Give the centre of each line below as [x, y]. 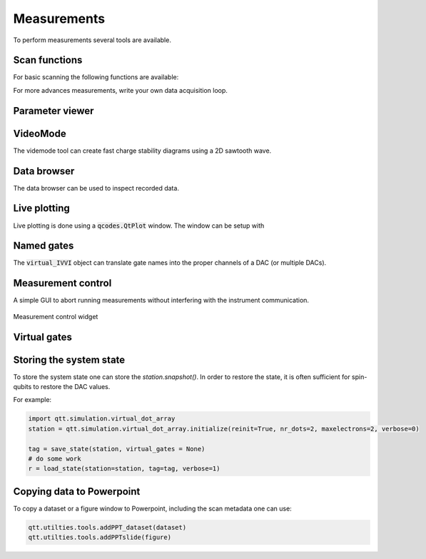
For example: [32, 400]
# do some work [55, 459]
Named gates [44, 246]
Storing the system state [69, 359]
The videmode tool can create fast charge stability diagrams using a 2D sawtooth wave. [142, 151]
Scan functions [48, 60]
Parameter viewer [54, 111]
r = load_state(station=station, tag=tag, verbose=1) [124, 469]
